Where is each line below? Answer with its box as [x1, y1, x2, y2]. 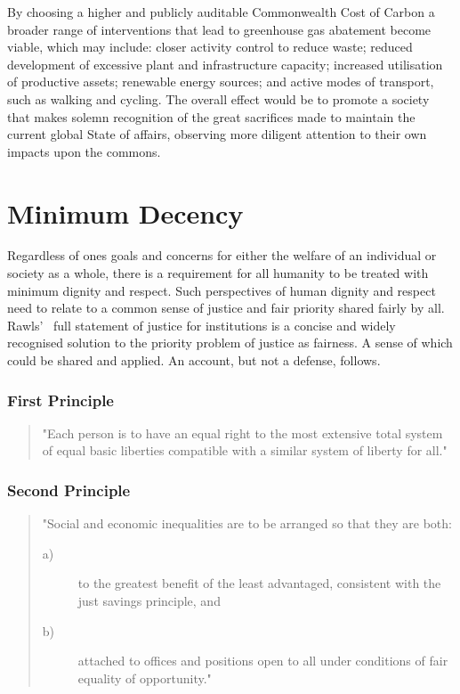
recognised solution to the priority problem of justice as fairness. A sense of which [7, 333, 453, 352]
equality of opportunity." [77, 668, 212, 687]
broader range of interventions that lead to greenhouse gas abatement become [7, 20, 432, 38]
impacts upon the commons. [7, 142, 161, 160]
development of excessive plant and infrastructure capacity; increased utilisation [7, 54, 443, 73]
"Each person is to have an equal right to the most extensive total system [42, 423, 443, 442]
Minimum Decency [7, 194, 244, 231]
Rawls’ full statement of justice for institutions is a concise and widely [7, 315, 396, 334]
